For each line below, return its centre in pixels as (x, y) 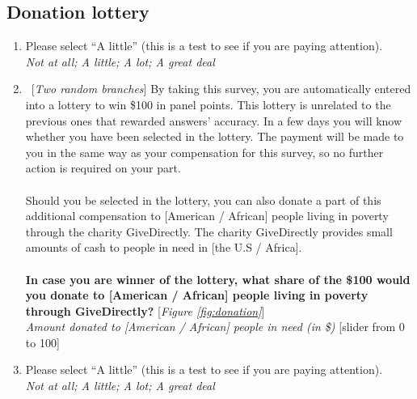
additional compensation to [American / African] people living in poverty (207, 216)
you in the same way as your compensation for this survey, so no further (204, 152)
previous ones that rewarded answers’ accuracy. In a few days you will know (214, 120)
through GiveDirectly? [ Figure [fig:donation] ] (145, 310)
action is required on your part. (103, 168)
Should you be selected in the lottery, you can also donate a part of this (203, 199)
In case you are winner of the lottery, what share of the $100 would (218, 279)
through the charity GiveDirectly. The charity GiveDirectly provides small (209, 231)
